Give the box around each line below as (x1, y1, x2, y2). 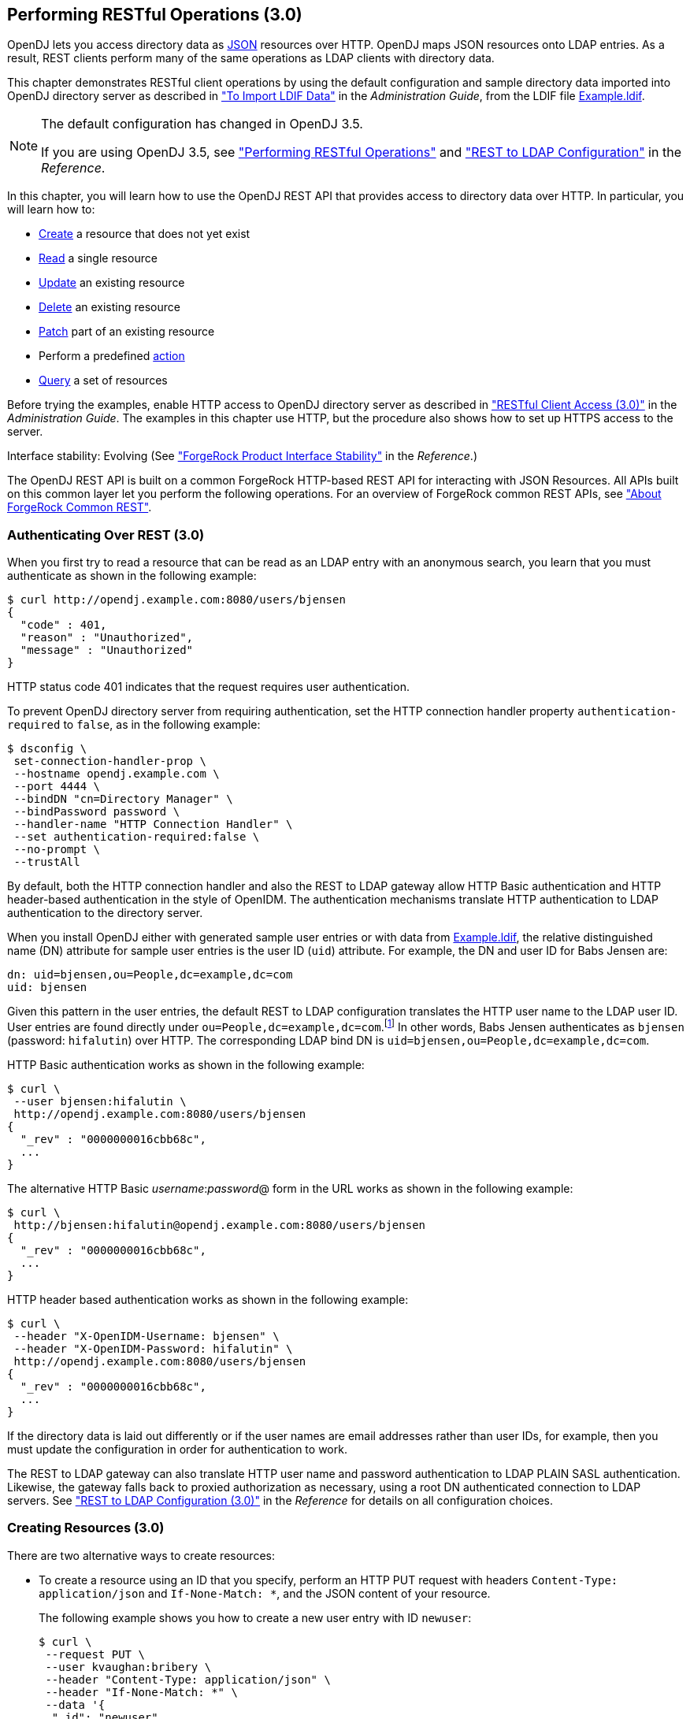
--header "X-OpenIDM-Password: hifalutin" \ (13, 1342, 293, 1355)
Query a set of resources (39, 373, 168, 388)
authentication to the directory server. (7, 906, 203, 920)
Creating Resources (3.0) (7, 1520, 165, 1536)
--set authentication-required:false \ (13, 830, 260, 844)
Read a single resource (39, 251, 158, 265)
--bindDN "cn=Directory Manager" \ (13, 793, 233, 806)
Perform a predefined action (39, 349, 185, 363)
